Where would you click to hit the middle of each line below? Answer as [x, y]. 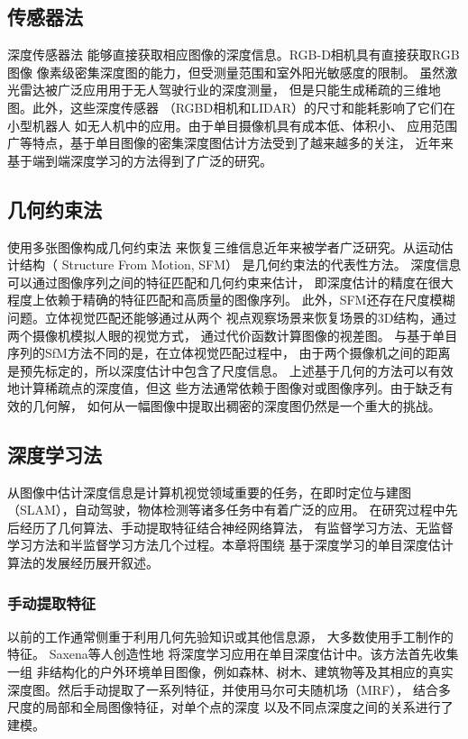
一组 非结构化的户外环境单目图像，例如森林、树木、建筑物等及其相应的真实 [230, 672]
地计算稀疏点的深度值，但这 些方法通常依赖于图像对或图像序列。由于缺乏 [224, 388]
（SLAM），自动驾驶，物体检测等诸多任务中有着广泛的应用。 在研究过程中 [226, 510]
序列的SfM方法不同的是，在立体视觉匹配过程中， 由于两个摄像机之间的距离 [229, 353]
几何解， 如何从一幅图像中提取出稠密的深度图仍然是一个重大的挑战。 [236, 405]
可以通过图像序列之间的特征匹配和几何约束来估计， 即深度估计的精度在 [218, 282]
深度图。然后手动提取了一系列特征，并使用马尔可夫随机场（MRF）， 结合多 [229, 689]
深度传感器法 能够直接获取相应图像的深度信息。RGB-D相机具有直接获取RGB [234, 55]
